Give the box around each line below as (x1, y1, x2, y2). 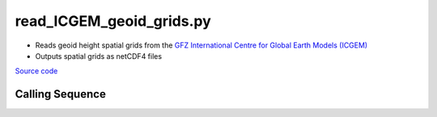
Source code (15, 66, 58, 76)
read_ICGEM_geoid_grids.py (15, 12, 211, 30)
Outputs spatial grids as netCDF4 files (35, 51, 162, 61)
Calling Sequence (15, 87, 107, 101)
